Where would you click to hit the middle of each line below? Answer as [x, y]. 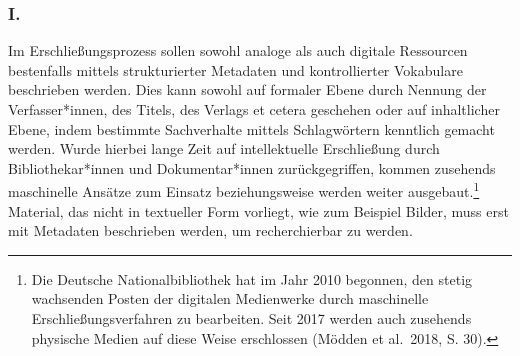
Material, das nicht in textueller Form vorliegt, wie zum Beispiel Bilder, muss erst [258, 210]
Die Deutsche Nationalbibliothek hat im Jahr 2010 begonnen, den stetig [252, 278]
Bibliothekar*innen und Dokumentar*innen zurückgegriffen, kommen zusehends [252, 167]
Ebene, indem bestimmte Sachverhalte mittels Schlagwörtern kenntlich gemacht [251, 128]
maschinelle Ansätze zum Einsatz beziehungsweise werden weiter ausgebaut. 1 [244, 190]
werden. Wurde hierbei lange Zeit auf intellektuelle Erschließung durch [224, 148]
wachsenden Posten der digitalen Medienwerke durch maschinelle [230, 298]
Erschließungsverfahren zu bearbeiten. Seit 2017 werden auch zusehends [251, 318]
